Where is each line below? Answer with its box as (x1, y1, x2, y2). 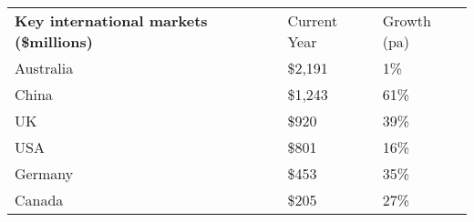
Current (287, 10, 338, 31)
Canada (15, 189, 64, 210)
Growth (382, 10, 431, 31)
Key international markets (15, 10, 208, 31)
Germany (15, 163, 74, 184)
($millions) (15, 31, 93, 52)
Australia (15, 57, 74, 78)
